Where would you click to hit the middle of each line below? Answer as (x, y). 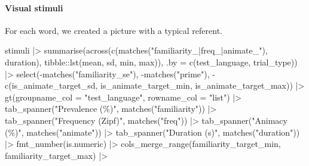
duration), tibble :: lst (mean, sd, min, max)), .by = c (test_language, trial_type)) (151, 62)
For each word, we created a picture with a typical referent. (114, 30)
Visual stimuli (34, 7)
